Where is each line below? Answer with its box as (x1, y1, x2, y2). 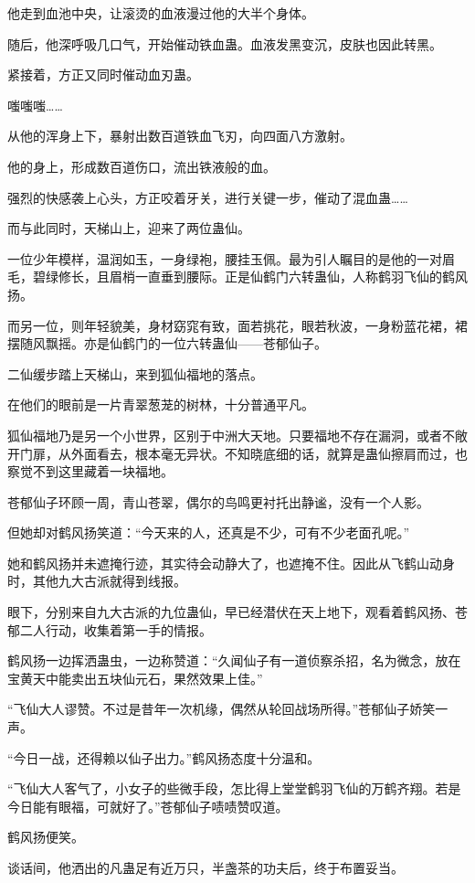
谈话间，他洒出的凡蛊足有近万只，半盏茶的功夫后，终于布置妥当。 (7, 858, 404, 877)
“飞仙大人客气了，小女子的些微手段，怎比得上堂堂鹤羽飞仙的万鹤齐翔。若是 (7, 779, 461, 798)
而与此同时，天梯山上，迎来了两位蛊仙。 (7, 218, 250, 238)
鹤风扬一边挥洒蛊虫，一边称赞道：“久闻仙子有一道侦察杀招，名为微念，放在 (7, 651, 461, 670)
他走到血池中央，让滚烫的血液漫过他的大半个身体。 (7, 4, 314, 22)
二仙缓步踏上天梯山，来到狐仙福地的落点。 (7, 364, 263, 383)
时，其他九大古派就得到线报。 (7, 571, 186, 590)
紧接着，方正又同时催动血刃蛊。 (7, 65, 199, 84)
